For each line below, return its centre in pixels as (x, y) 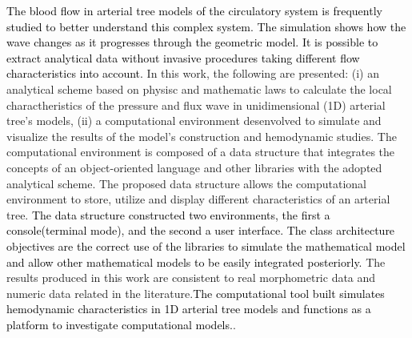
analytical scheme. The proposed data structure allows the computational (186, 183)
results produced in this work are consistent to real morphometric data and (191, 278)
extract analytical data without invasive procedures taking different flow (183, 57)
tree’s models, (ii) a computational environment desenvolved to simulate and (194, 121)
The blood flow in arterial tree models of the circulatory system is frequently (194, 10)
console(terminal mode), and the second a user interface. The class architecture (201, 230)
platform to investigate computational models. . (121, 324)
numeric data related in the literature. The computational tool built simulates (196, 293)
